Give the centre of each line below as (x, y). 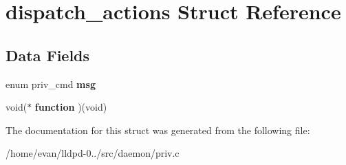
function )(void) (71, 107)
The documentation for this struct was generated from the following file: (158, 130)
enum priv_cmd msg (51, 84)
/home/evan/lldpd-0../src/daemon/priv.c (93, 153)
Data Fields (48, 55)
